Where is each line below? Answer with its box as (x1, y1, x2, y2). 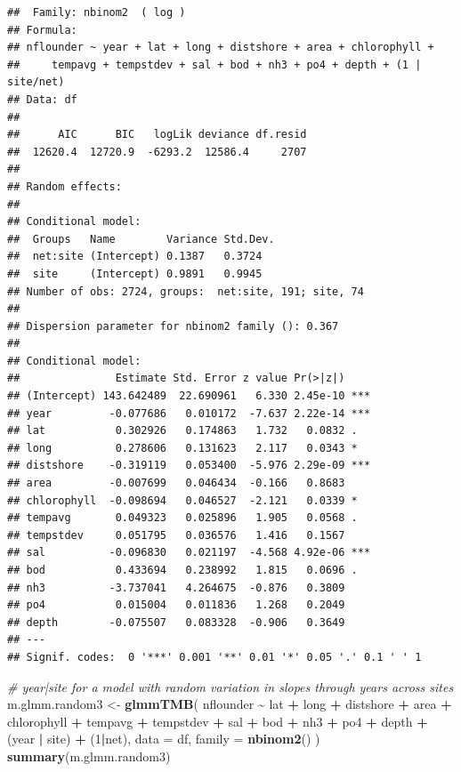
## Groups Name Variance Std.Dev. (7, 232, 275, 245)
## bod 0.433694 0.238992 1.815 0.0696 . (7, 564, 358, 576)
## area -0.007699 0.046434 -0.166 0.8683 (7, 477, 345, 490)
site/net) (7, 76, 65, 89)
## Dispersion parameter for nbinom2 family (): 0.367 (7, 319, 339, 333)
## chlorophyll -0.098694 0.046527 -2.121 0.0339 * (7, 494, 358, 507)
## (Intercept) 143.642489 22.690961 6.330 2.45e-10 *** (7, 390, 371, 403)
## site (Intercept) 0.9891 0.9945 (7, 267, 263, 280)
